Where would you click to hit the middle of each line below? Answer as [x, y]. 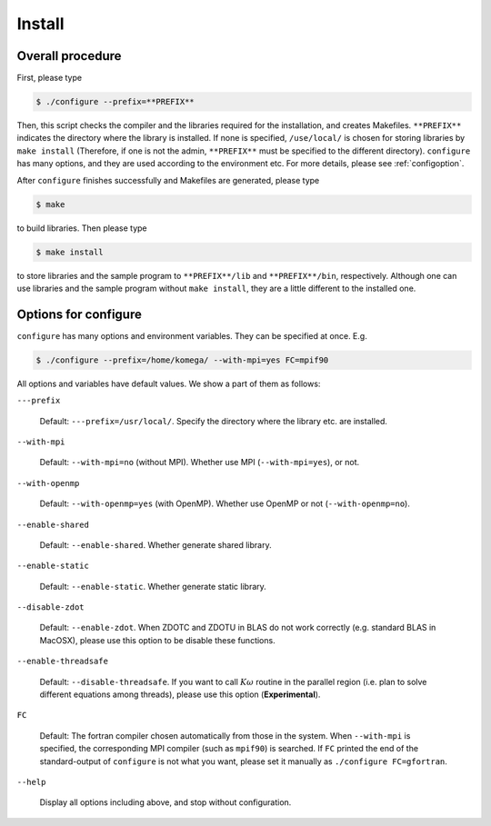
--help [31, 782]
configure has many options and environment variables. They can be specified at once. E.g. [192, 335]
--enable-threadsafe [63, 662]
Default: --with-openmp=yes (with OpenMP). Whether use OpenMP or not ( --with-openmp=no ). [225, 503]
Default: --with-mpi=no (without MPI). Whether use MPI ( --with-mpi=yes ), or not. [200, 463]
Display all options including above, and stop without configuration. [165, 802]
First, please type [49, 78]
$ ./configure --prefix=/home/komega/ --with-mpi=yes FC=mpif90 [182, 360]
